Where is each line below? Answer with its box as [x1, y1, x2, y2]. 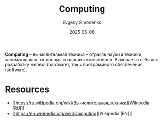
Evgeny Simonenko [62, 20, 102, 25]
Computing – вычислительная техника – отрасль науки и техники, [5, 51, 143, 57]
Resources [5, 84, 50, 95]
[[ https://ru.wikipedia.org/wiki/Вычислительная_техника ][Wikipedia [12, 100, 150, 106]
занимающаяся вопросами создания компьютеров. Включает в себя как [5, 56, 158, 62]
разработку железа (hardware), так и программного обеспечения [5, 61, 143, 67]
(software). [5, 67, 28, 73]
